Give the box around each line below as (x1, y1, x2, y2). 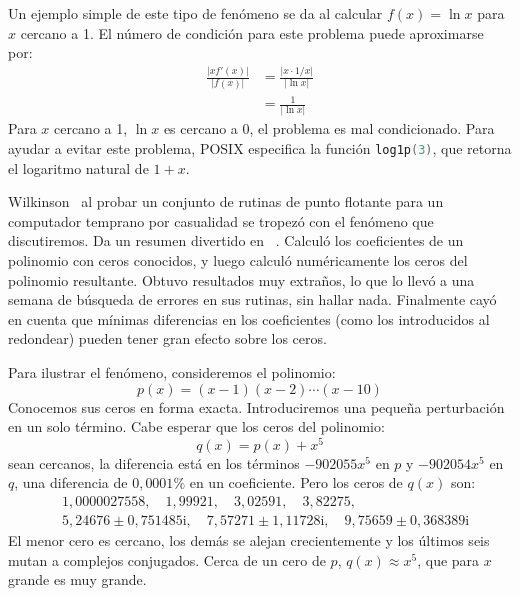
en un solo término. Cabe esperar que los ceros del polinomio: (8, 416, 385, 437)
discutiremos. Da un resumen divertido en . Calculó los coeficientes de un (8, 230, 464, 251)
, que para (417, 549, 480, 570)
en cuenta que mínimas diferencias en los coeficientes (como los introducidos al (8, 308, 490, 329)
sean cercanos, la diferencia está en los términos (8, 452, 300, 473)
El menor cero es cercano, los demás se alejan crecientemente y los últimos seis (8, 530, 490, 551)
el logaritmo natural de (8, 157, 149, 178)
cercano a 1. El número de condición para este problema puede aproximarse (20, 22, 484, 43)
